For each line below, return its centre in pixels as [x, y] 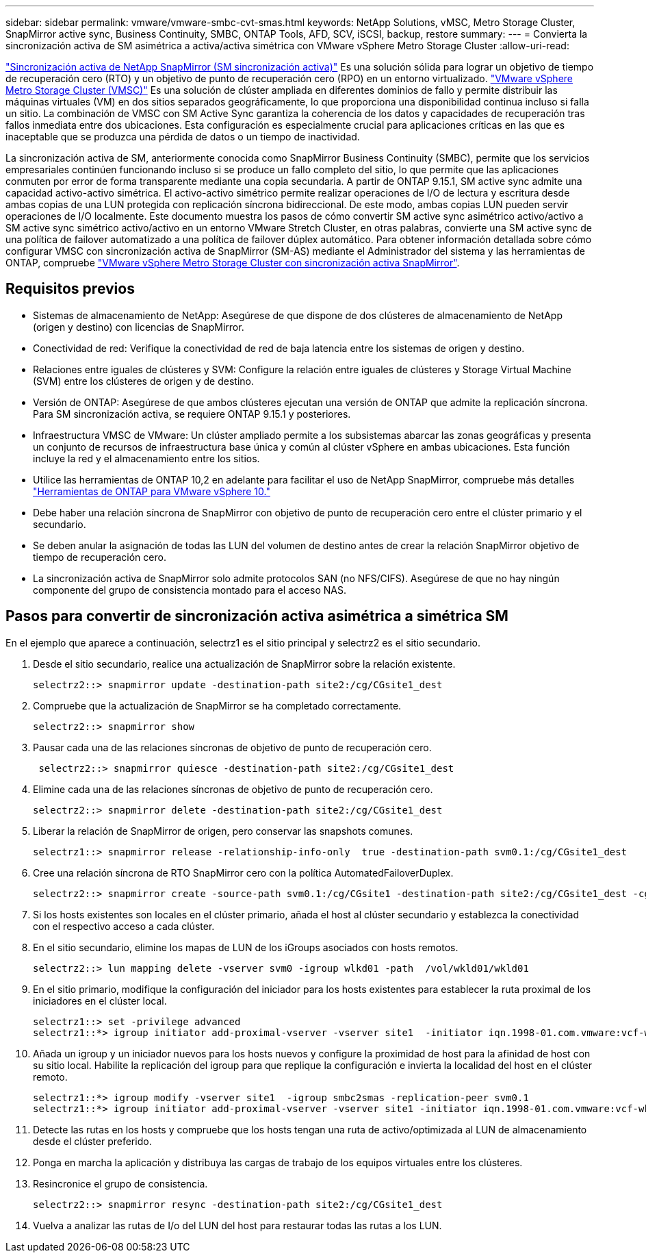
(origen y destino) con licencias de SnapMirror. [139, 327]
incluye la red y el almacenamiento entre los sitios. [146, 458]
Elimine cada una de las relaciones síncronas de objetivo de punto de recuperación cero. [233, 789]
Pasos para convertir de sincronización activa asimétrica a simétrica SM [257, 616]
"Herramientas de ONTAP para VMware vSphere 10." [152, 491]
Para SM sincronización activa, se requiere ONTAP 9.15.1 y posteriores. [192, 414]
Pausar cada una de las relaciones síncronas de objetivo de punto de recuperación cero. [232, 747]
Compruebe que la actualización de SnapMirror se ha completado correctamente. [217, 705]
